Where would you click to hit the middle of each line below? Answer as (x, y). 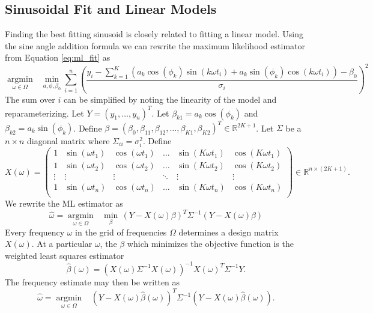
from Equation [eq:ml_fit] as (58, 57)
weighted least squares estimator (65, 255)
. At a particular (62, 244)
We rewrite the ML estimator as (64, 203)
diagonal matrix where (68, 141)
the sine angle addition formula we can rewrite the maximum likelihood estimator (155, 45)
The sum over (30, 99)
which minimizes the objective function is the (210, 244)
